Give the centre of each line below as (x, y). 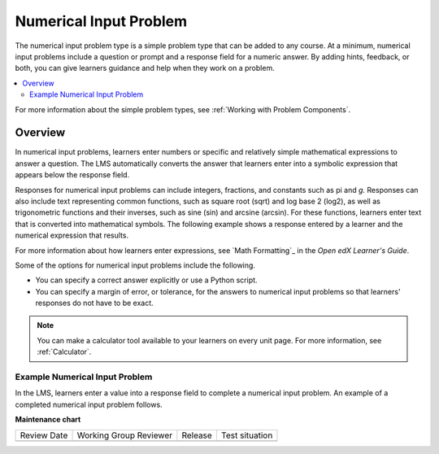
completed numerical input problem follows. (89, 404)
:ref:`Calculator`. (64, 352)
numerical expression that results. (72, 235)
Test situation (247, 435)
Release (197, 435)
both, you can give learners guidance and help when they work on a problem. (145, 68)
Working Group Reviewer (125, 435)
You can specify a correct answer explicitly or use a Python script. (146, 280)
